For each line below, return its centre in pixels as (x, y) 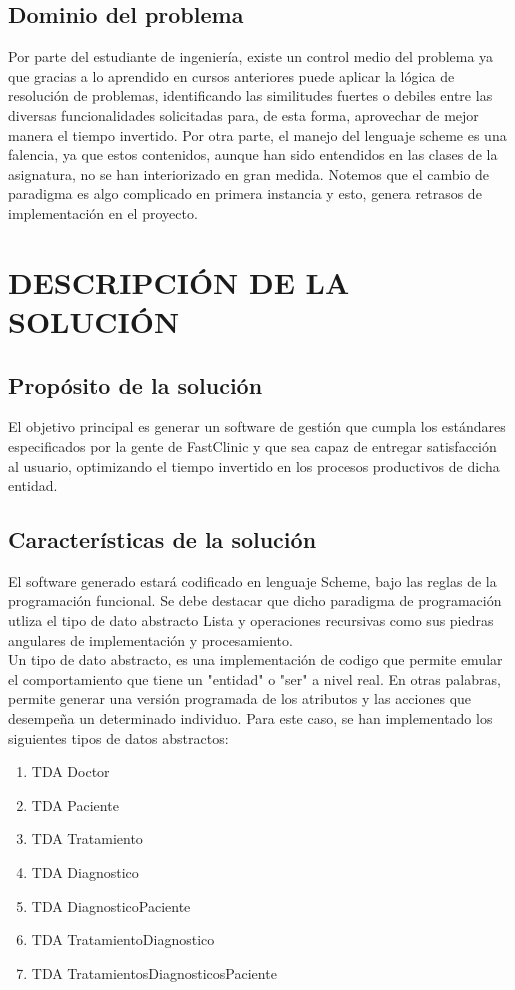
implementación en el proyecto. (103, 212)
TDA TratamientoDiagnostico (123, 939)
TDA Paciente (75, 804)
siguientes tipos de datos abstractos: (118, 737)
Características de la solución (162, 539)
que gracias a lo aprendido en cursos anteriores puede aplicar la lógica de (231, 75)
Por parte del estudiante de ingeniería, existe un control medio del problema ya (251, 56)
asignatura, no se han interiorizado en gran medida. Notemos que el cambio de (249, 173)
